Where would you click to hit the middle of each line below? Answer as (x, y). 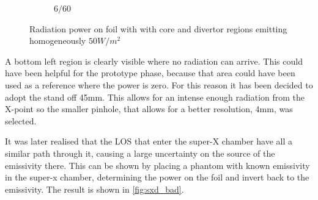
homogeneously (58, 41)
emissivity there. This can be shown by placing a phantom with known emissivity (157, 165)
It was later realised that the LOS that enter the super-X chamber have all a (149, 141)
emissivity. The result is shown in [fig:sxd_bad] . (94, 189)
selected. (21, 120)
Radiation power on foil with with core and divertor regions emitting (158, 28)
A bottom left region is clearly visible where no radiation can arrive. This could (154, 61)
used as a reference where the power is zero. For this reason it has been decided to (159, 84)
